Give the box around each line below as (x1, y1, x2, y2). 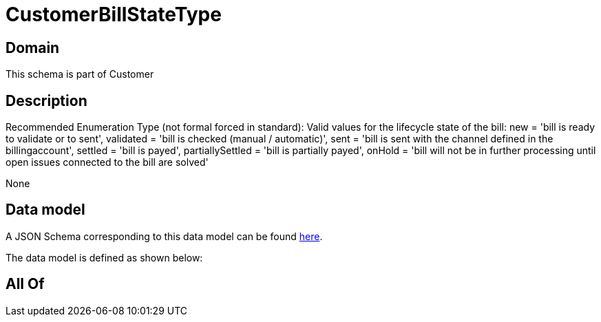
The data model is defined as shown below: (6, 251, 203, 264)
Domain (6, 39, 60, 56)
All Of (6, 275, 45, 293)
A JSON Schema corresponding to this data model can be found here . (6, 230, 323, 242)
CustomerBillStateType (6, 3, 222, 26)
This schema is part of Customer (6, 68, 154, 80)
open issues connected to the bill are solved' (6, 156, 209, 169)
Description (6, 92, 87, 109)
